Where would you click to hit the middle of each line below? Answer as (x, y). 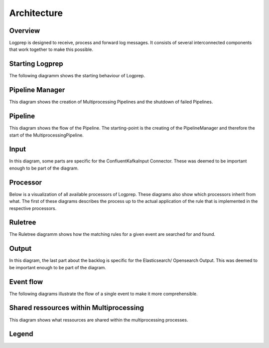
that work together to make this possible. (51, 49)
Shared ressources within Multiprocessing (77, 308)
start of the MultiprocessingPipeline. (47, 135)
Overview (25, 31)
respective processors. (33, 208)
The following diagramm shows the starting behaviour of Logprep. (77, 76)
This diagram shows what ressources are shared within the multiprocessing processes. (99, 320)
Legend (21, 334)
